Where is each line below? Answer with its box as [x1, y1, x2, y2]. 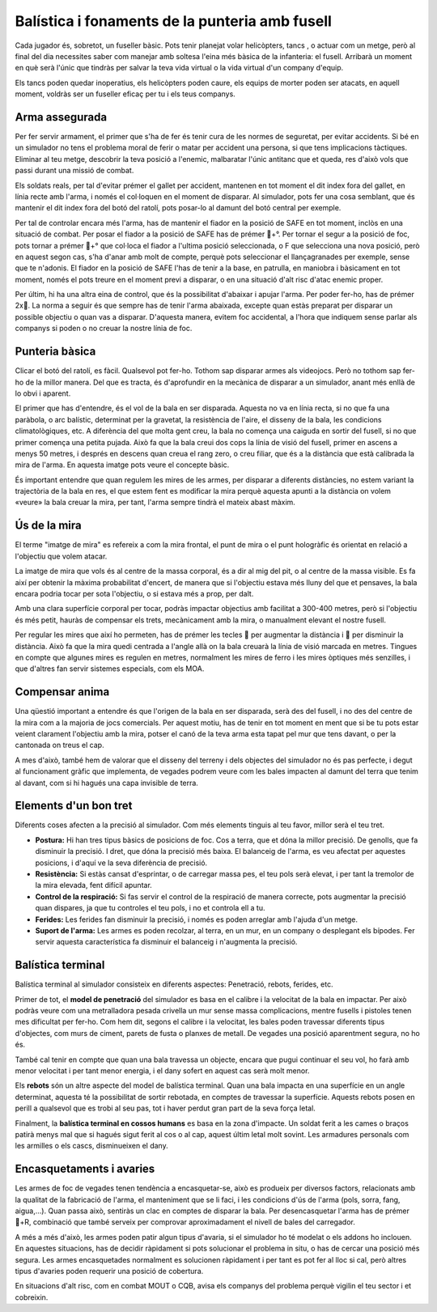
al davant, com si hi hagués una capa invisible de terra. [15, 778, 198, 788]
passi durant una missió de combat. [15, 166, 134, 176]
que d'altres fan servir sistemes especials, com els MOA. [15, 664, 205, 673]
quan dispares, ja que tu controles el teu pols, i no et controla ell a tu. [35, 903, 265, 913]
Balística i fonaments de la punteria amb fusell [15, 12, 332, 30]
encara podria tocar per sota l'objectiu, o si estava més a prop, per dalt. [15, 588, 254, 598]
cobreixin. [15, 1292, 49, 1302]
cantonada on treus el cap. [15, 741, 104, 750]
